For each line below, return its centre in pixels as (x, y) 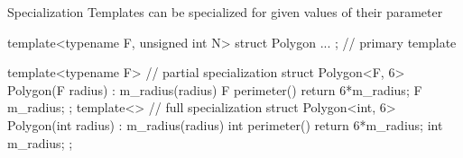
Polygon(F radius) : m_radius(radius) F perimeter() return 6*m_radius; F (215, 89)
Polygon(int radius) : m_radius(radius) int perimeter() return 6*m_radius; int (225, 124)
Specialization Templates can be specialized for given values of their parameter (225, 12)
